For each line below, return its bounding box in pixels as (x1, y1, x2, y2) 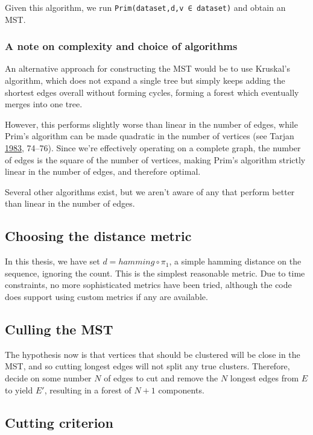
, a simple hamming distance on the (169, 255, 302, 268)
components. (158, 383, 204, 396)
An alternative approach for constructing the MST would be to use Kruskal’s (5, 62, 291, 75)
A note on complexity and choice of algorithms (5, 39, 238, 54)
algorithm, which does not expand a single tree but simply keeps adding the (5, 74, 285, 87)
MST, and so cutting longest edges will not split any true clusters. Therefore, (5, 360, 290, 372)
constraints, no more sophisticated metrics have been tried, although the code (5, 278, 292, 291)
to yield (5, 383, 33, 396)
